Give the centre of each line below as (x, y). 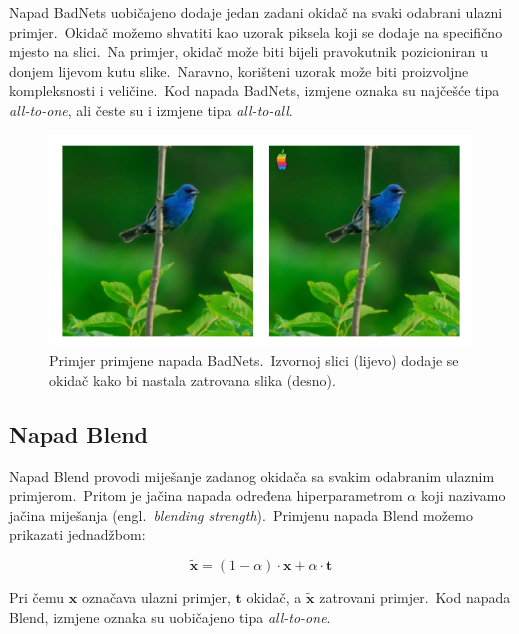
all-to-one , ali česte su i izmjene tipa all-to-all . (151, 109)
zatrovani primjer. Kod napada (415, 597)
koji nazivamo (463, 495)
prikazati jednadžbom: (77, 534)
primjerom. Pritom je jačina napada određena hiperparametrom (206, 495)
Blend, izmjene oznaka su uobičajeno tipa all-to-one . (170, 616)
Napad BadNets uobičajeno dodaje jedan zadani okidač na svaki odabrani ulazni (256, 12)
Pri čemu (37, 597)
